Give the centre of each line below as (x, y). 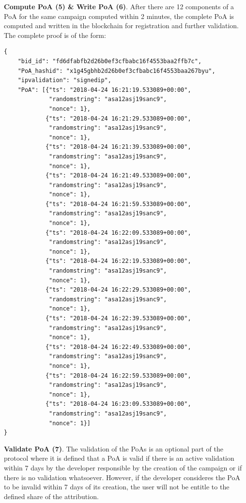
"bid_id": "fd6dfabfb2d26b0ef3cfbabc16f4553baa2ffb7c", (110, 61)
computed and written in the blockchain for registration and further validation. (121, 26)
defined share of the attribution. (51, 496)
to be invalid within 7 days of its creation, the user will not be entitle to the (117, 487)
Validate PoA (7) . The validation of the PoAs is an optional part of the (114, 448)
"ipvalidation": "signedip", (64, 80)
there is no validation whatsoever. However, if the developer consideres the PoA (122, 477)
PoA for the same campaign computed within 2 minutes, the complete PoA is (119, 16)
